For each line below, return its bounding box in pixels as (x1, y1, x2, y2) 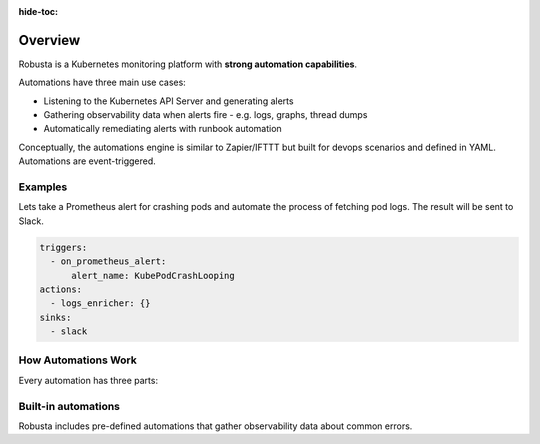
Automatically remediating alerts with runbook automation (43, 123, 282, 135)
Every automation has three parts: (18, 374, 159, 386)
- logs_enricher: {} (50, 298, 151, 309)
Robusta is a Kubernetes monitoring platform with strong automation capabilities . (18, 58, 358, 70)
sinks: (39, 311, 72, 323)
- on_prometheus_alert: (50, 256, 167, 267)
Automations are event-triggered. (18, 155, 157, 167)
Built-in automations (18, 399, 120, 413)
